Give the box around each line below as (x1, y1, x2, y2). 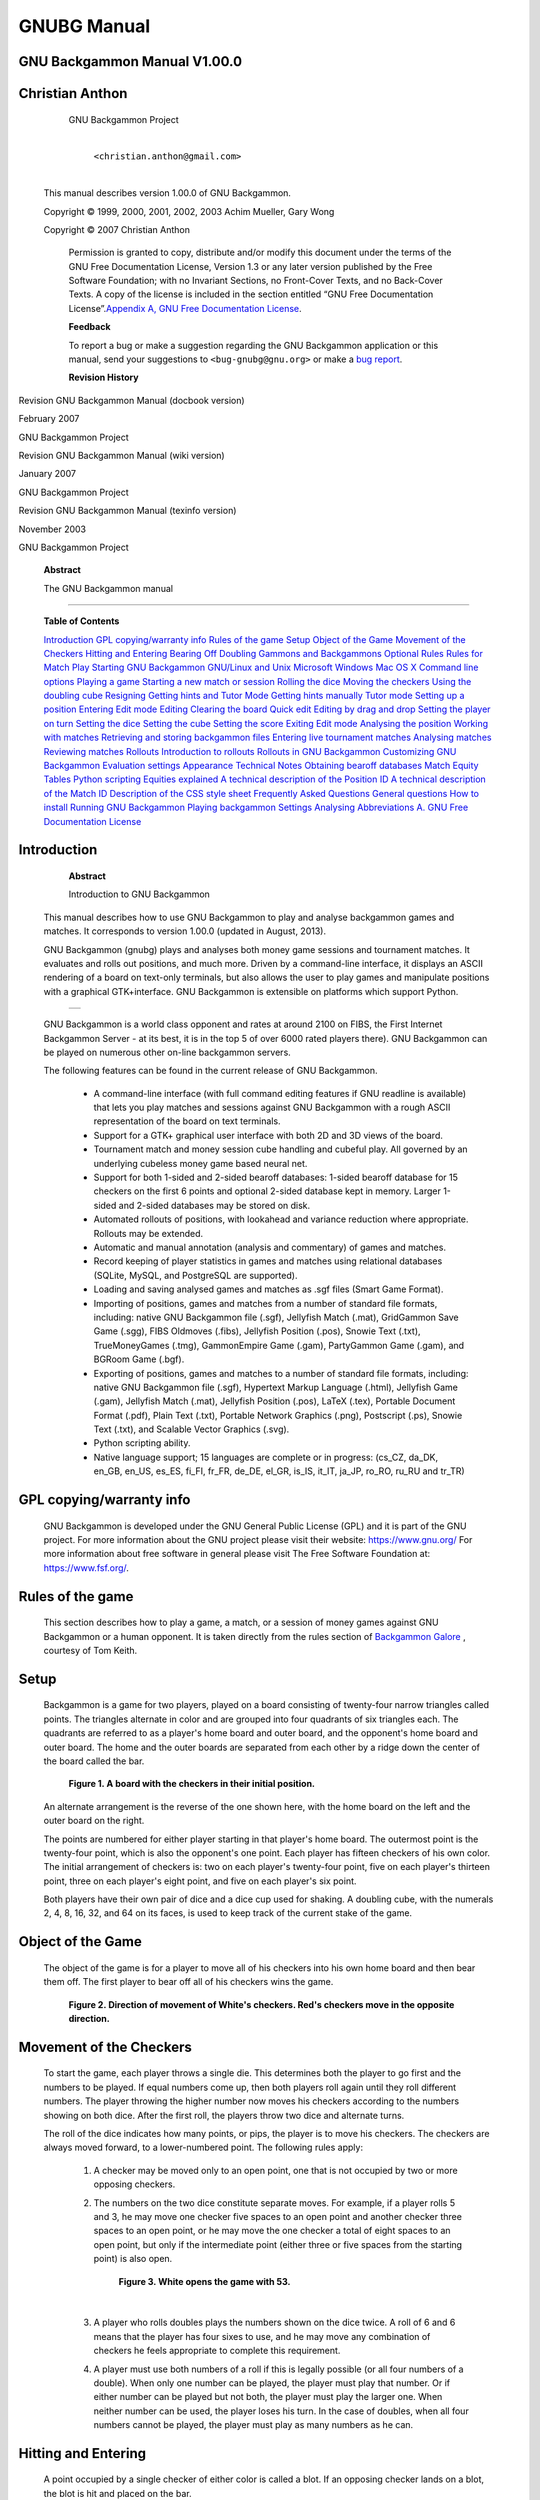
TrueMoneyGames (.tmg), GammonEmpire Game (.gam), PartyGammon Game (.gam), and (93, 1339, 465, 1351)
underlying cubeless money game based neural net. (93, 1157, 308, 1169)
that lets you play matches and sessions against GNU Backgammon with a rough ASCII (93, 1101, 451, 1114)
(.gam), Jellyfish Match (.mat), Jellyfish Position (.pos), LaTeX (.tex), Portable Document (93, 1395, 456, 1407)
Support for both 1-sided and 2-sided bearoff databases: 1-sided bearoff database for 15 (93, 1171, 459, 1184)
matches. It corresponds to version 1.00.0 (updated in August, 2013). (43, 925, 327, 937)
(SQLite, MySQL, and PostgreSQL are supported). (93, 1269, 298, 1281)
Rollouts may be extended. (93, 1227, 204, 1239)
